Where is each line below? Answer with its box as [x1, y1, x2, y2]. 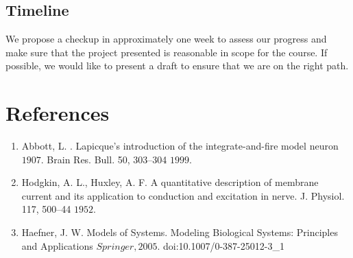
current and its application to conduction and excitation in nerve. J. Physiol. [21, 188, 345, 202]
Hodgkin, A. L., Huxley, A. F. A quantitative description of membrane [21, 175, 319, 189]
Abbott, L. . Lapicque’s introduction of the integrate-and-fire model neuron [21, 139, 339, 153]
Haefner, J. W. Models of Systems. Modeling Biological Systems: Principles [21, 225, 338, 239]
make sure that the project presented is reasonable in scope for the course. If [5, 45, 328, 59]
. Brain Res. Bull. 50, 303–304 [40, 152, 167, 166]
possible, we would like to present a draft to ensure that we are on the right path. [5, 58, 349, 73]
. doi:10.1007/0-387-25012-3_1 [157, 238, 284, 253]
